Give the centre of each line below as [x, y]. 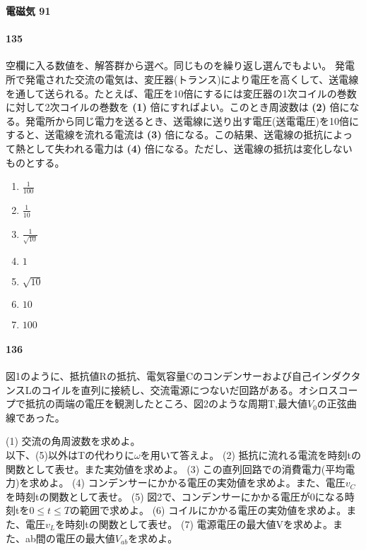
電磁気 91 [28, 11]
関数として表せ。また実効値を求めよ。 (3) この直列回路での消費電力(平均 [176, 468]
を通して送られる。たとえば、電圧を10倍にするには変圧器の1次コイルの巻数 [181, 93]
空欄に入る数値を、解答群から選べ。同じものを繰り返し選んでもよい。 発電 [180, 65]
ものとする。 [35, 162]
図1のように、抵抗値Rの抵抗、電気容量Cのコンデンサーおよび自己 [159, 376]
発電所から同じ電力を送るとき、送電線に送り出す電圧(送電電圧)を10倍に [192, 120]
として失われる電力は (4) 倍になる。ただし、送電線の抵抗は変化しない [189, 148]
